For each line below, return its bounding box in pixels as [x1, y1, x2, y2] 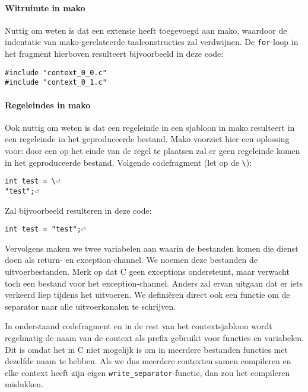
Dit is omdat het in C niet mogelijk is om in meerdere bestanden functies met [5, 343, 288, 355]
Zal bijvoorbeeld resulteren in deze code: [5, 204, 152, 216]
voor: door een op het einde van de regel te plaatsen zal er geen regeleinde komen [5, 144, 300, 156]
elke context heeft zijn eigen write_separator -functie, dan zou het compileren [5, 366, 290, 378]
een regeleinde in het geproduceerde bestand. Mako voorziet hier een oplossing [5, 133, 290, 145]
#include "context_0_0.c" [5, 68, 107, 77]
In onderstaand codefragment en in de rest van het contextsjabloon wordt [5, 320, 272, 332]
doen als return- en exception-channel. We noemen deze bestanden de [5, 253, 258, 266]
